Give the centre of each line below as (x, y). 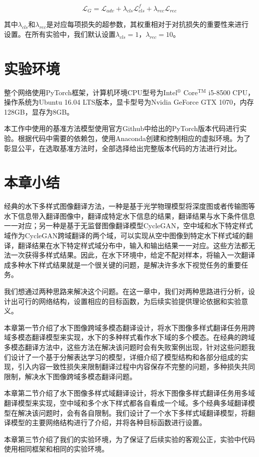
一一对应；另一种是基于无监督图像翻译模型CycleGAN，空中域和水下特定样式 (129, 226)
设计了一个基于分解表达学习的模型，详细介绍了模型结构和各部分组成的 (126, 357)
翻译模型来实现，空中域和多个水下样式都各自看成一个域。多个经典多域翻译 (126, 402)
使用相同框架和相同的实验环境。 (56, 449)
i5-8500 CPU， (231, 92)
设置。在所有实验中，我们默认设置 (60, 34)
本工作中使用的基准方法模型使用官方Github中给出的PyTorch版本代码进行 (122, 128)
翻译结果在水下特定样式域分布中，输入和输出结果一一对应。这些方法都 (133, 245)
